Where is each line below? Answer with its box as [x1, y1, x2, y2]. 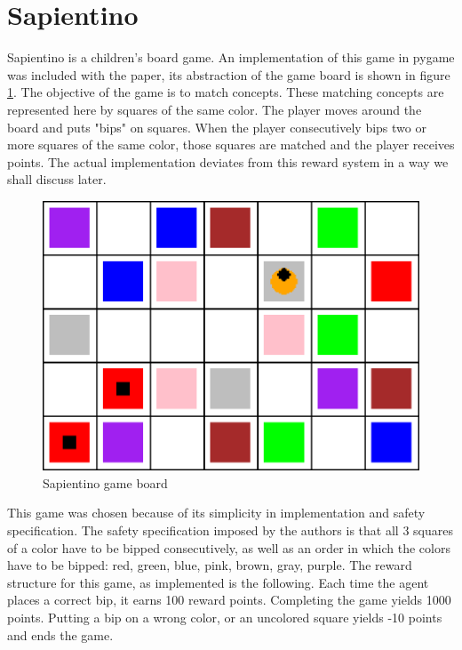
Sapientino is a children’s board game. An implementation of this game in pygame [7, 48, 455, 67]
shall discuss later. [7, 170, 107, 189]
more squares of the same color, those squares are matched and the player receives [7, 135, 455, 154]
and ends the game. [7, 625, 114, 644]
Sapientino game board [43, 473, 168, 492]
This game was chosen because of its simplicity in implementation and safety [7, 503, 426, 522]
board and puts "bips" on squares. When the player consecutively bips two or [7, 117, 426, 136]
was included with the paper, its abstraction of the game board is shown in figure [7, 65, 450, 84]
